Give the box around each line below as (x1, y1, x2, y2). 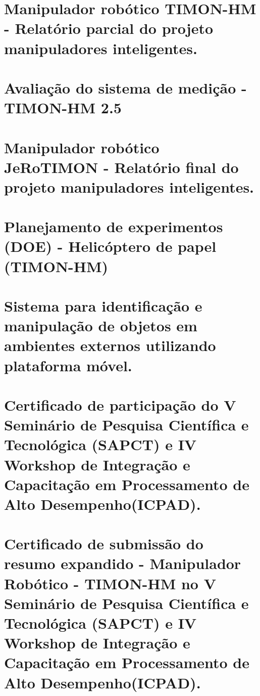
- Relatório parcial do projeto (4, 18, 214, 38)
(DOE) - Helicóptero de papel (4, 236, 217, 256)
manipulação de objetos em (4, 315, 197, 336)
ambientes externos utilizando (4, 335, 216, 356)
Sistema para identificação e (4, 295, 202, 316)
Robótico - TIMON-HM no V (4, 573, 217, 593)
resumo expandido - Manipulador (4, 553, 241, 574)
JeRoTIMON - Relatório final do (4, 156, 239, 177)
